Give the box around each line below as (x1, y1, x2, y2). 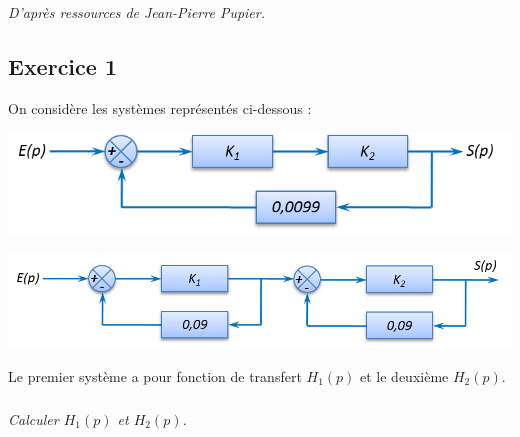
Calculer (8, 408, 59, 429)
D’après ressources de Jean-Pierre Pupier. (8, 2, 266, 22)
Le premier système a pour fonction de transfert (8, 365, 302, 386)
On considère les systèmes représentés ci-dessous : (8, 97, 312, 118)
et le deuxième (360, 365, 449, 386)
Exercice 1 (8, 50, 117, 81)
